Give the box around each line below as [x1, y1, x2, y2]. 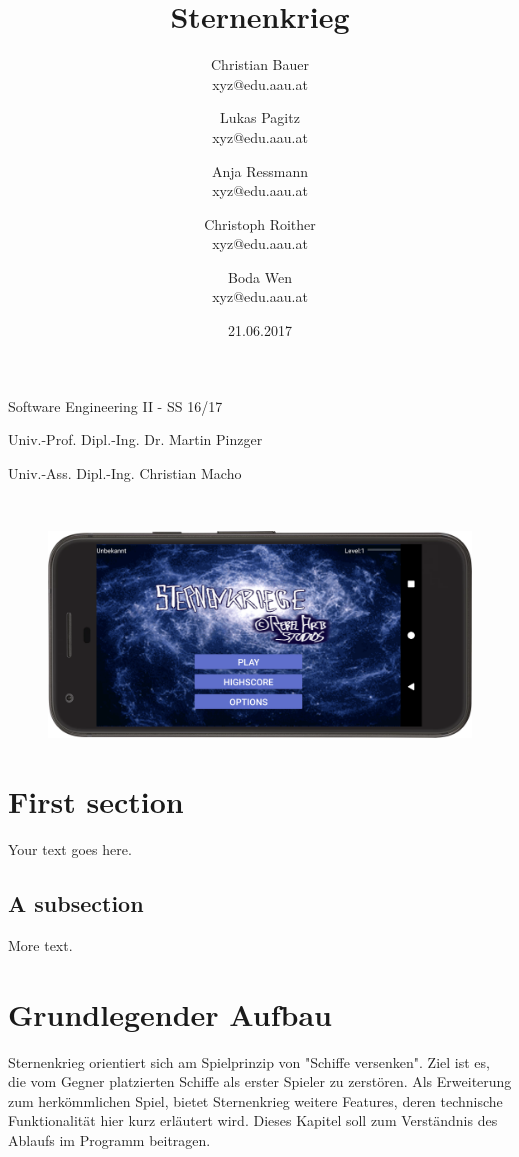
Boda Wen [228, 266, 292, 287]
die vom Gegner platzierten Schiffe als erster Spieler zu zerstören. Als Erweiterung [8, 1071, 512, 1092]
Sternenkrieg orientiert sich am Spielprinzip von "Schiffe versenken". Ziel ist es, [8, 1051, 490, 1072]
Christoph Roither [204, 213, 316, 234]
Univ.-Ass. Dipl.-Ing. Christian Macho [8, 462, 242, 483]
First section [8, 781, 184, 822]
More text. [8, 934, 73, 955]
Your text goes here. [8, 839, 132, 860]
